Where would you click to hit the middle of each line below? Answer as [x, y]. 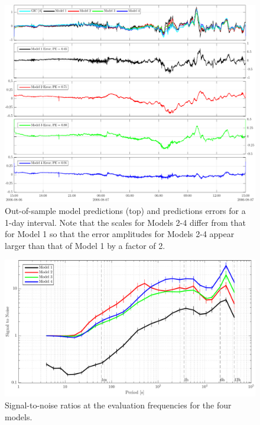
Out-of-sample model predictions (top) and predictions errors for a [125, 210]
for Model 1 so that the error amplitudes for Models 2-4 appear [120, 234]
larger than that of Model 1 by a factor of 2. [85, 245]
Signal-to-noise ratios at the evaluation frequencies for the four [118, 405]
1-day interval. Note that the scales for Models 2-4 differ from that [125, 222]
